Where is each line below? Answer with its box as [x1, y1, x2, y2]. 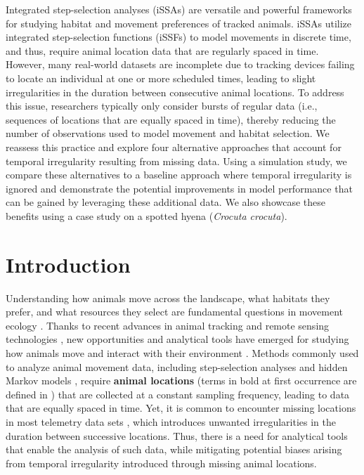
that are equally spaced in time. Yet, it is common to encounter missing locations [6, 401, 356, 415]
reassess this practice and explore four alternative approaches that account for [6, 139, 342, 154]
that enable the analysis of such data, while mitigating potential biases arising [6, 442, 342, 457]
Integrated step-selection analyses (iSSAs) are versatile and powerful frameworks [6, 2, 352, 16]
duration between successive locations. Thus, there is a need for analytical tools [6, 428, 348, 443]
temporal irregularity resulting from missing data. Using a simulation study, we [6, 153, 347, 168]
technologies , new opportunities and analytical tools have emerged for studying [6, 332, 349, 346]
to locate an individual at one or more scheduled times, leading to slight [6, 70, 316, 85]
